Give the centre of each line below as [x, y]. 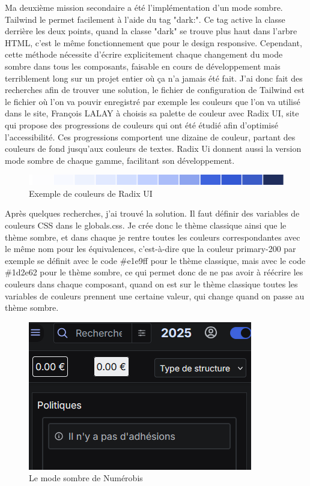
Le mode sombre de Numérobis [86, 478]
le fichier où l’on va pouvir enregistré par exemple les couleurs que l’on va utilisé [153, 101]
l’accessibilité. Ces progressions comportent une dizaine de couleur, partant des [150, 136]
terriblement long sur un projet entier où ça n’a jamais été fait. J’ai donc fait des [154, 78]
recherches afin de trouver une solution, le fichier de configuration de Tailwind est [155, 90]
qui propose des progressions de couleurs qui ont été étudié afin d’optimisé [141, 124]
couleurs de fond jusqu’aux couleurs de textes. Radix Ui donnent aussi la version [153, 148]
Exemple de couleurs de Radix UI [91, 193]
